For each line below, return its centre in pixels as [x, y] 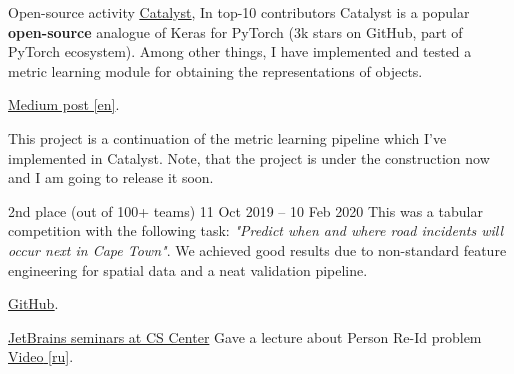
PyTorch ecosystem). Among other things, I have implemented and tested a [240, 51]
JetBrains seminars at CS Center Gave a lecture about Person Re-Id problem [245, 336]
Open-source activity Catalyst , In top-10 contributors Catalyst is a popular [239, 12]
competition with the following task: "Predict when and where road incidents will [256, 230]
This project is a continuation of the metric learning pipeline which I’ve [227, 137]
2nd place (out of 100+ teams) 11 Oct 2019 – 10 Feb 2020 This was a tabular [245, 210]
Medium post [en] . [64, 104]
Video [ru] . [41, 356]
